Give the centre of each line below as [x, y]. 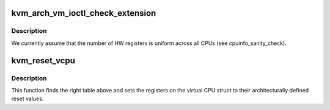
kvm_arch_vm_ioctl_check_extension [84, 13]
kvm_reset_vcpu [43, 60]
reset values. [28, 99]
